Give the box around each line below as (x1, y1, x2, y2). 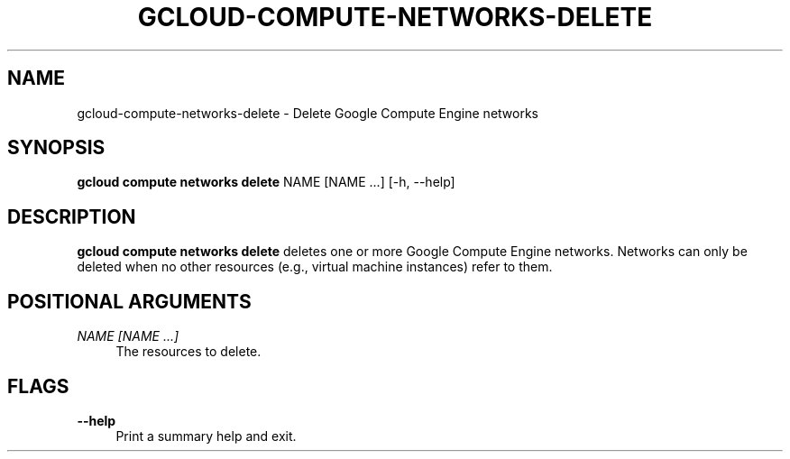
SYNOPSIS (7, 136, 106, 160)
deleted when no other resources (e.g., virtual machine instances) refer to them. (77, 259, 553, 275)
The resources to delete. (115, 344, 262, 360)
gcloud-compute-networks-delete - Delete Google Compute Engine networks (77, 105, 538, 121)
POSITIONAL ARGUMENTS (7, 289, 252, 313)
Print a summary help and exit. (115, 427, 297, 444)
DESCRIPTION (7, 205, 136, 228)
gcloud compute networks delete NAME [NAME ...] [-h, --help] (77, 174, 455, 190)
